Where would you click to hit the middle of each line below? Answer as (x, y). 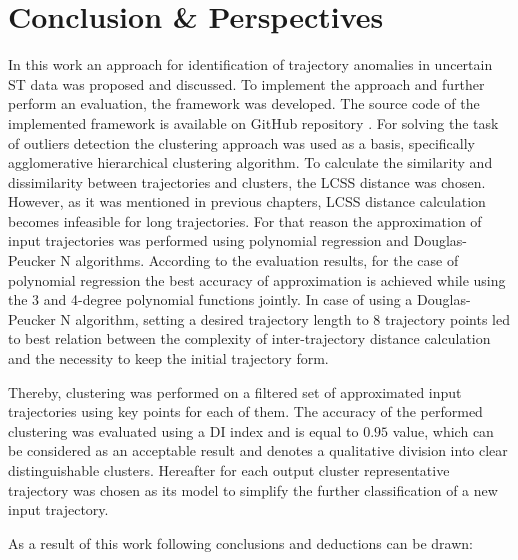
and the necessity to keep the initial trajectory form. (168, 358)
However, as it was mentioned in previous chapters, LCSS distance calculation (247, 201)
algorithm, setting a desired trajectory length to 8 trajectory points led (292, 318)
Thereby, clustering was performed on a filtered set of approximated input (235, 391)
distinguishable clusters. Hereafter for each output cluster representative (229, 470)
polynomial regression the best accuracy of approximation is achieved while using (257, 279)
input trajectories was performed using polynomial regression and (208, 240)
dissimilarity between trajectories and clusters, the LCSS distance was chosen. (247, 181)
